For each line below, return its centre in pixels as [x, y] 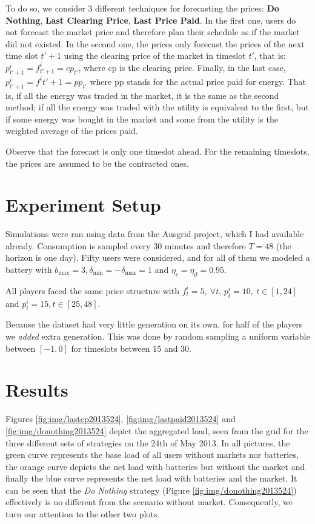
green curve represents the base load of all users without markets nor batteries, [152, 455]
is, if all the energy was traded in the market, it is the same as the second [142, 95]
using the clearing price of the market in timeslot [155, 55]
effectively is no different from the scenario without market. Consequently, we [149, 502]
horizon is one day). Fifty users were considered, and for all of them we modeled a [158, 257]
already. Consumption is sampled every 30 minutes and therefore [126, 245]
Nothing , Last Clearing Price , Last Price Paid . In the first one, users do [151, 20]
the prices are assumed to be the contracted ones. [97, 163]
